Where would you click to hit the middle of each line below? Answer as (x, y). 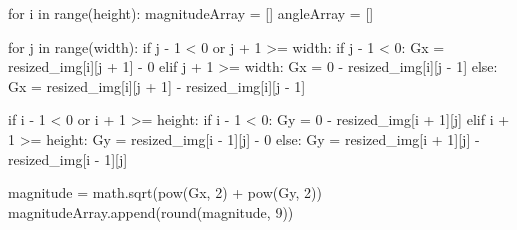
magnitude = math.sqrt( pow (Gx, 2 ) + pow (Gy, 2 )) (165, 192)
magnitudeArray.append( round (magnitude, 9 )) (151, 211)
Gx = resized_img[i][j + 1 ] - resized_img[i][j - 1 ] (157, 85)
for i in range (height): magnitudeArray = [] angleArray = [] (191, 13)
